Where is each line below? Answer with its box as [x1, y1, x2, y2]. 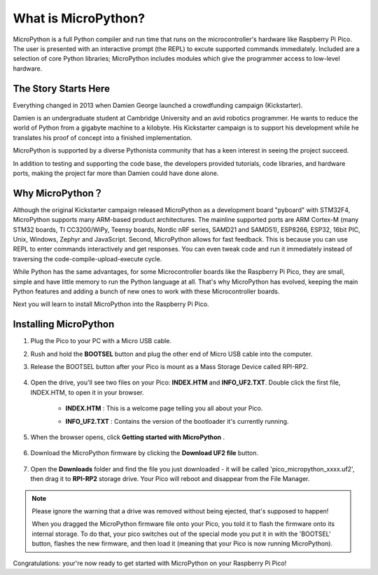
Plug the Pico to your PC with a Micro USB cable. [30, 337, 171, 345]
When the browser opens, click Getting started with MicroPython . [30, 433, 225, 441]
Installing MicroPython [13, 319, 115, 331]
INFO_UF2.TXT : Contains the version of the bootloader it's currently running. [65, 417, 289, 425]
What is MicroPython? [13, 11, 146, 26]
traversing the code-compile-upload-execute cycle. [13, 254, 162, 263]
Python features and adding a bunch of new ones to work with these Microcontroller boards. [13, 287, 280, 296]
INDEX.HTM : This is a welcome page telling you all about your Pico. [65, 404, 263, 413]
